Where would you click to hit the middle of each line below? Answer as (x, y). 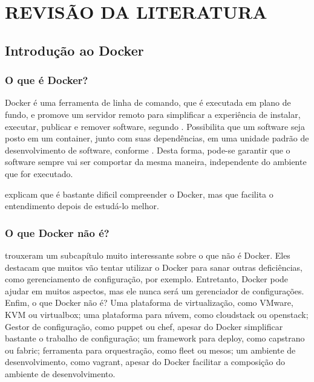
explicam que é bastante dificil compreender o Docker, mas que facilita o (139, 194)
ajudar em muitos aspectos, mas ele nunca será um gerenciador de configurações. (155, 290)
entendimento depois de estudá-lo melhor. (82, 206)
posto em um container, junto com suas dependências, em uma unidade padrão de (157, 138)
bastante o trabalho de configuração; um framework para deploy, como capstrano (155, 338)
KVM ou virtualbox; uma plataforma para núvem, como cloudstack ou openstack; (157, 314)
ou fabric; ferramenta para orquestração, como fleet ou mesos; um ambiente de (150, 350)
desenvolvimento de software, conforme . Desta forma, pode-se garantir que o (148, 150)
